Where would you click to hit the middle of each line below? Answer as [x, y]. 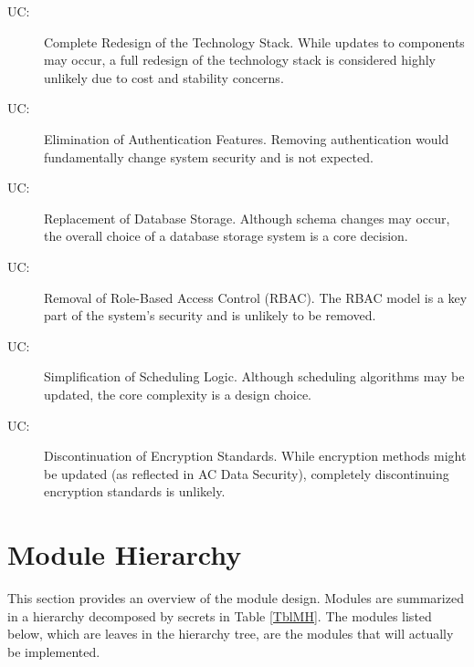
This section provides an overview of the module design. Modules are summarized [236, 598]
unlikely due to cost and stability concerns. [164, 77]
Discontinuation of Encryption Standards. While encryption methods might [255, 456]
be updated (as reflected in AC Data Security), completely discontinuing [247, 473]
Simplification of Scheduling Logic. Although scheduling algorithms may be [254, 376]
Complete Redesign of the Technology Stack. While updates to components [254, 42]
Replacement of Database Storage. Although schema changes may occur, [247, 218]
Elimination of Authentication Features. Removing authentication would [247, 138]
